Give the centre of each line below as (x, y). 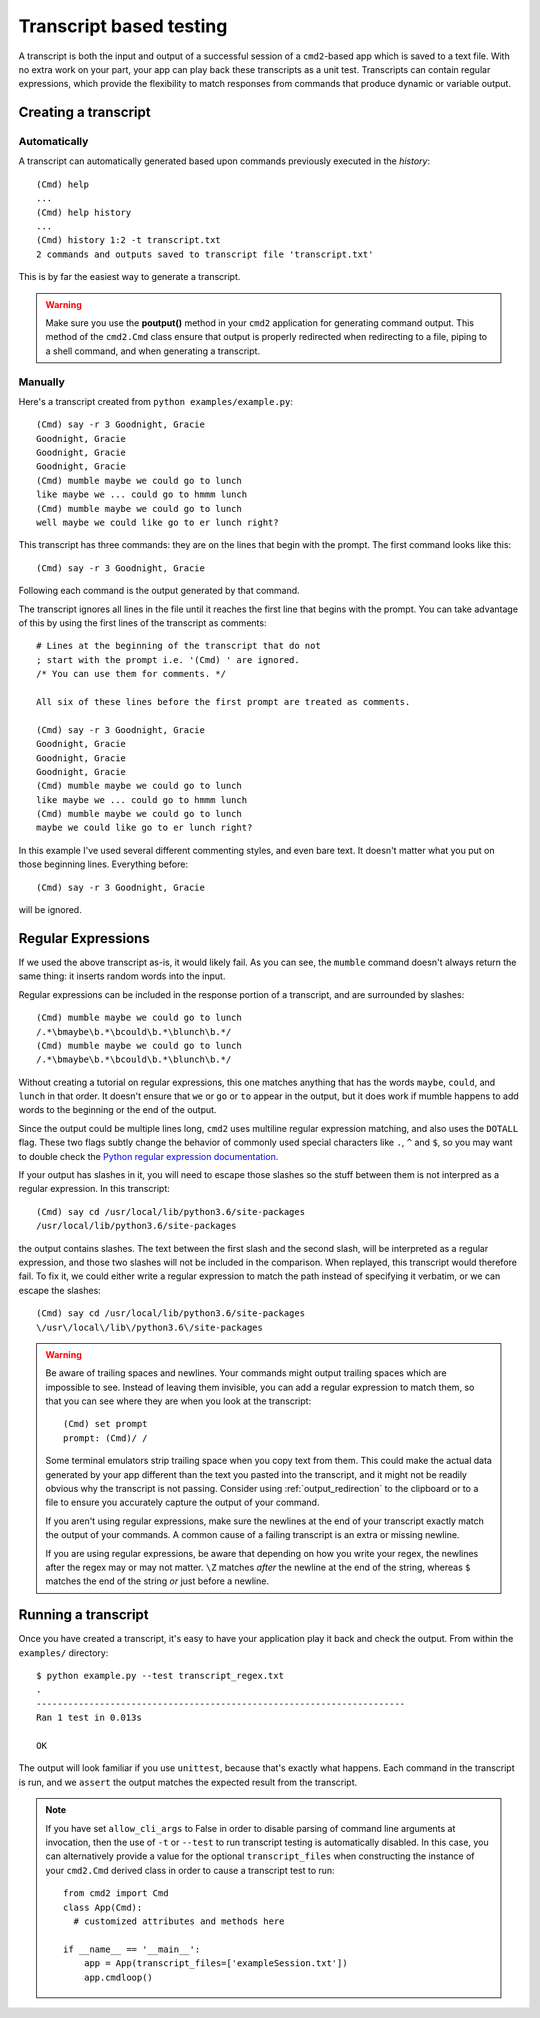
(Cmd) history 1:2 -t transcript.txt (129, 240)
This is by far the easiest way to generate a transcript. (129, 277)
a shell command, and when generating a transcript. (152, 351)
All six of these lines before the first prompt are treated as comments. (223, 701)
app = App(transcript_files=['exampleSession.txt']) (216, 1963)
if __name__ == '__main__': (132, 1949)
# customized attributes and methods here (179, 1921)
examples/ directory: (63, 1652)
